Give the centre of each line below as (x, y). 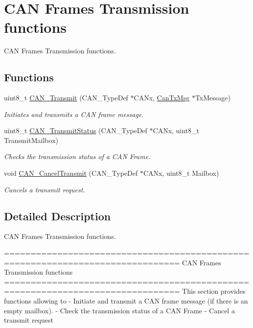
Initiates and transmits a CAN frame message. (74, 114)
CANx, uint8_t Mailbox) (181, 173)
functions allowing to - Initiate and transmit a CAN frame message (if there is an (126, 301)
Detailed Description (57, 216)
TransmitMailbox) (31, 140)
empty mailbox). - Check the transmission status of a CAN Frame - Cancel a (119, 310)
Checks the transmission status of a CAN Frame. (77, 156)
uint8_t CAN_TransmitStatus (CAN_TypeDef (76, 130)
